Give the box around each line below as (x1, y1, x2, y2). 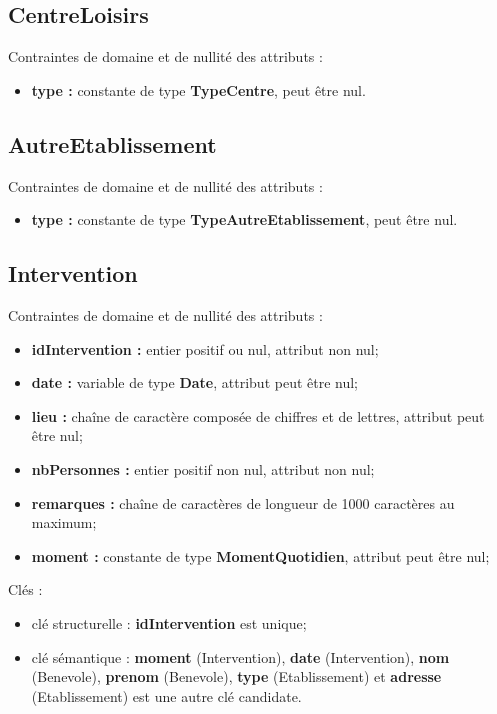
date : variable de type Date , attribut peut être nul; (31, 372, 359, 393)
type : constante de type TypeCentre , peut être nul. (31, 79, 366, 100)
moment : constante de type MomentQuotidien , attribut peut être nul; (31, 545, 490, 566)
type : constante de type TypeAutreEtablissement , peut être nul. (31, 209, 458, 230)
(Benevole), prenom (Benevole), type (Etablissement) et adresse (31, 666, 442, 687)
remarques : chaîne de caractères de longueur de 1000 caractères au (31, 492, 455, 513)
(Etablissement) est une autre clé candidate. (31, 685, 302, 706)
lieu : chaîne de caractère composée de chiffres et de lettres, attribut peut (31, 405, 485, 426)
